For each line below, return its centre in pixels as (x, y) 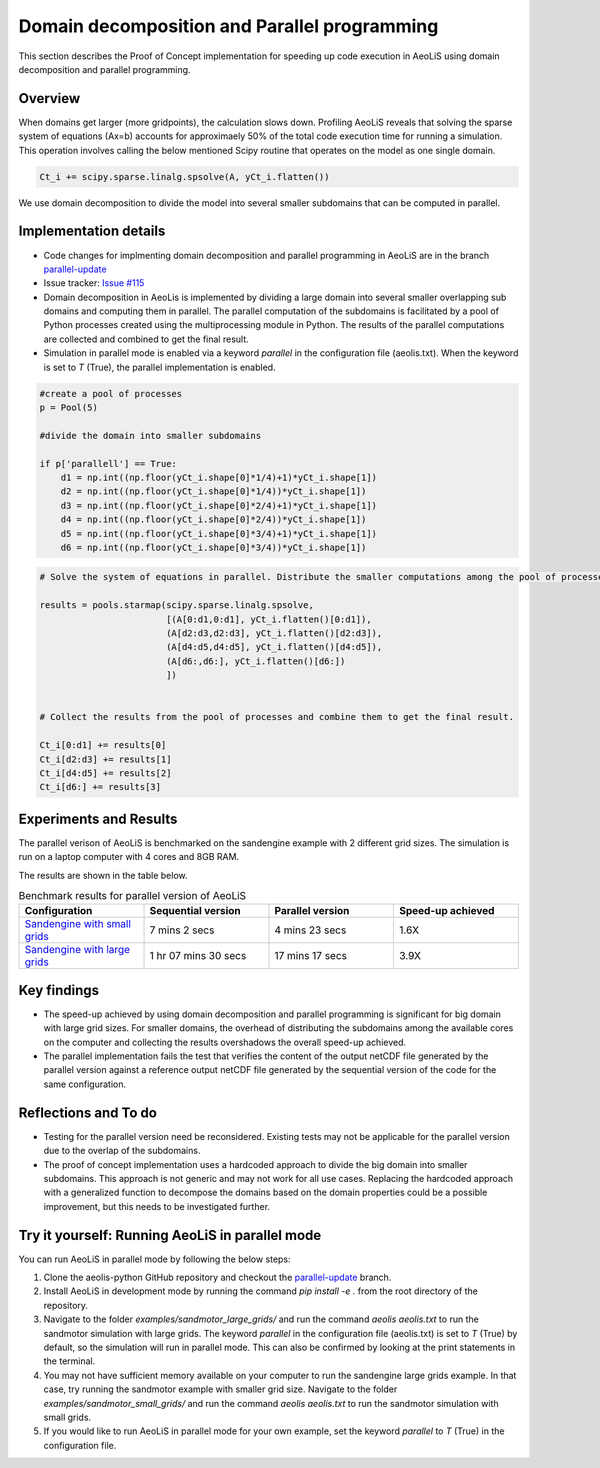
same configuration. (85, 1084)
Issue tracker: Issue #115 (94, 283)
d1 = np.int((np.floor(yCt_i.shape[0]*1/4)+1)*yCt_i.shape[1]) (219, 477)
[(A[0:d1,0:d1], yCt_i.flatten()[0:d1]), (268, 619)
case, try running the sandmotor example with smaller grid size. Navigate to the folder (220, 1389)
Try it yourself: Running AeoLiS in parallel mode (170, 1235)
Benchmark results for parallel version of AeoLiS (132, 896)
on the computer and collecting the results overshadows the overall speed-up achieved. (225, 1042)
